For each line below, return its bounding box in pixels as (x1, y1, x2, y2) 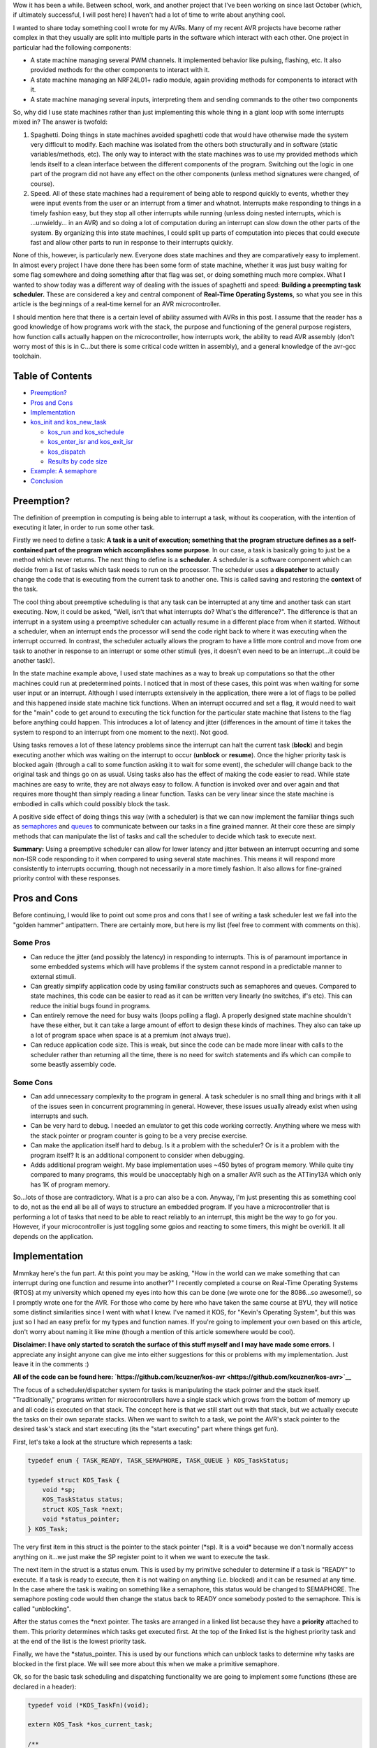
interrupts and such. (30, 1112, 89, 1120)
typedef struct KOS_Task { (27, 1476, 120, 1484)
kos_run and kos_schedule (47, 427, 125, 436)
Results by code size (47, 457, 108, 465)
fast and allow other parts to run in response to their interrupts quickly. (30, 238, 234, 246)
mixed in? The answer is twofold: (13, 117, 108, 126)
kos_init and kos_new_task (30, 418, 107, 427)
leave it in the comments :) (13, 1360, 89, 1368)
